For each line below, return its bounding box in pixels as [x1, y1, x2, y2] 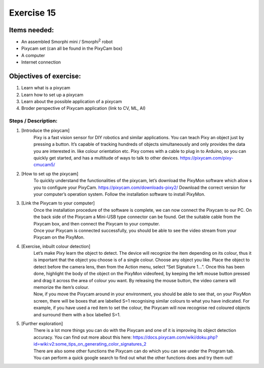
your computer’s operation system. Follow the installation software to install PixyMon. [33, 191, 205, 197]
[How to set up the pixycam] [21, 171, 79, 177]
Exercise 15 [9, 7, 56, 18]
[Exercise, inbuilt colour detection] [21, 243, 90, 249]
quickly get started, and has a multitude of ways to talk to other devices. [33, 155, 179, 161]
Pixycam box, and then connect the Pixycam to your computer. [33, 221, 160, 226]
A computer [21, 52, 45, 58]
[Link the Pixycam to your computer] [21, 200, 95, 206]
